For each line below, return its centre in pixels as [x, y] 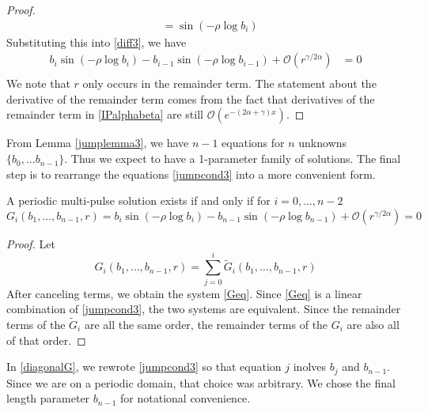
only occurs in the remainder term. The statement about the [229, 83]
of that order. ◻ [46, 340]
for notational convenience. [186, 398]
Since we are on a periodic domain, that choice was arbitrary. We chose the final [201, 382]
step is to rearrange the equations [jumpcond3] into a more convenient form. [191, 174]
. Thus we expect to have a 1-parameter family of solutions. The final [233, 159]
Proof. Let [31, 243]
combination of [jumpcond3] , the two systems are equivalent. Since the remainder [204, 309]
